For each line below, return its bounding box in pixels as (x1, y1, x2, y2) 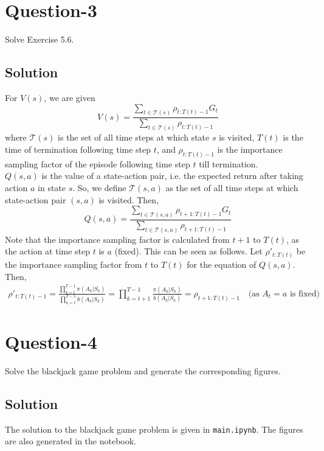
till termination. (199, 157, 258, 170)
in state (38, 181, 66, 194)
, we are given (44, 91, 95, 103)
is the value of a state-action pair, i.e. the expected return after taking (41, 169, 303, 182)
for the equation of (187, 257, 257, 270)
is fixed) (289, 289, 320, 298)
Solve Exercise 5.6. (5, 33, 74, 46)
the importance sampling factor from (5, 257, 142, 270)
